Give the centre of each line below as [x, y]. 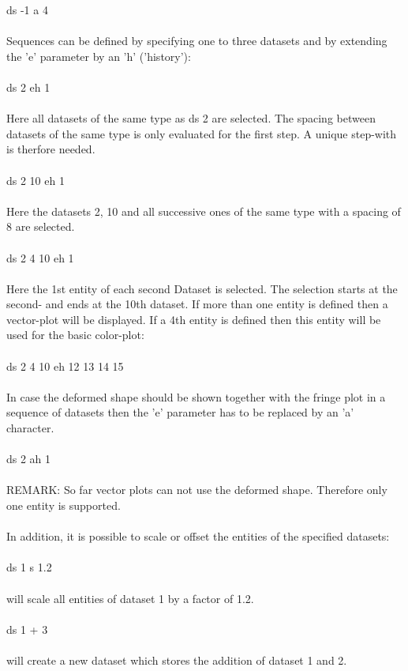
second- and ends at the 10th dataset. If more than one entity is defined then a [197, 304]
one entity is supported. [64, 505]
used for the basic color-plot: [75, 335]
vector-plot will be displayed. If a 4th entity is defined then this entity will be [194, 319]
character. [30, 428]
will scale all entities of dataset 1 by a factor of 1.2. [130, 598]
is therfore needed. [51, 149]
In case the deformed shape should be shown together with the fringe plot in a [196, 396]
